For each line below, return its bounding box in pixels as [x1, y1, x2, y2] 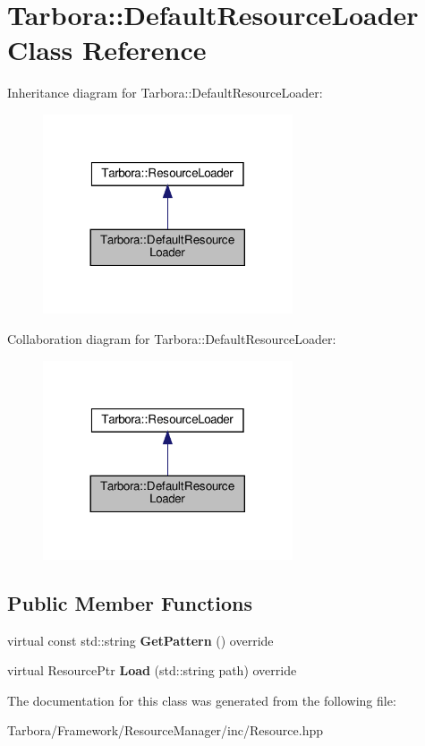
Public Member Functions [7, 588, 252, 616]
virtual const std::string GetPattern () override [7, 630, 274, 649]
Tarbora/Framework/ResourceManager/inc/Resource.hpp [7, 721, 323, 740]
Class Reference [7, 31, 207, 68]
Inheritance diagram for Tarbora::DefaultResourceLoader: [7, 83, 323, 102]
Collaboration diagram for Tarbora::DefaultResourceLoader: [7, 329, 336, 347]
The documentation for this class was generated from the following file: [7, 690, 396, 709]
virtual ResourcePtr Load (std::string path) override [7, 661, 297, 680]
